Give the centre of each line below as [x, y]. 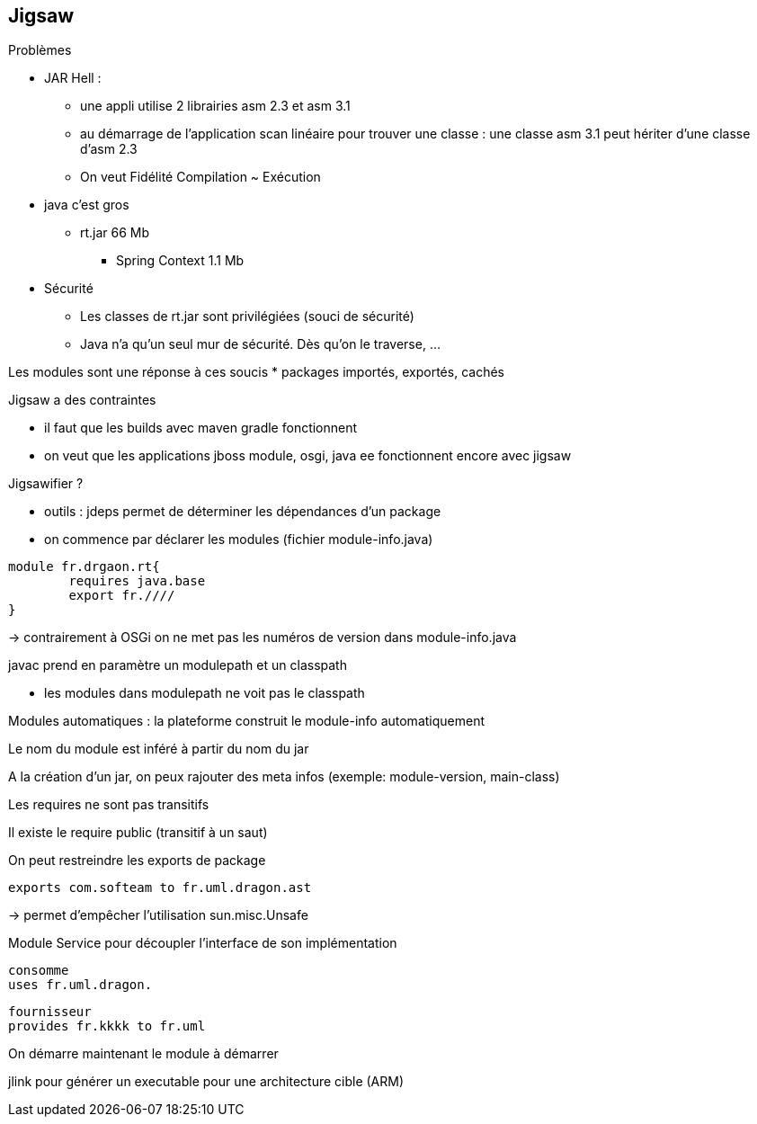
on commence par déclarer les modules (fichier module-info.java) [239, 540]
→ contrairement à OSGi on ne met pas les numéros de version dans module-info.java [263, 638]
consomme [39, 971]
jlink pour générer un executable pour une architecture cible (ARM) [206, 1082]
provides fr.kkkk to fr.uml [107, 1026]
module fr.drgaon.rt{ [84, 567]
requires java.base [137, 581]
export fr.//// [122, 596]
